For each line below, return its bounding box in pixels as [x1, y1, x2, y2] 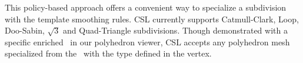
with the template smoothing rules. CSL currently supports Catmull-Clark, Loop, [5, 12, 299, 25]
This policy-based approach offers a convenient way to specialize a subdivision [5, 1, 287, 13]
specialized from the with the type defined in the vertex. [5, 47, 212, 59]
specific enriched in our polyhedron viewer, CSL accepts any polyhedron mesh [5, 35, 290, 48]
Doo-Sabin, [5, 24, 45, 37]
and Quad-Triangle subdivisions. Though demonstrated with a [63, 24, 288, 37]
